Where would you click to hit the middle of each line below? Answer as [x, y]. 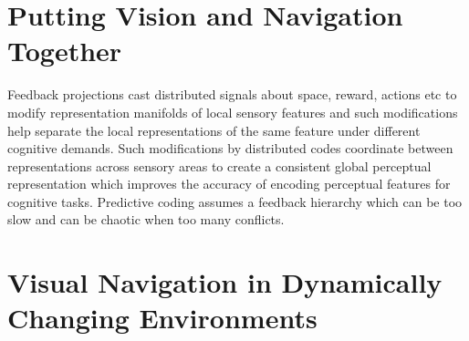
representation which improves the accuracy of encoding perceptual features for [229, 184]
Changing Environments [162, 318]
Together [65, 51]
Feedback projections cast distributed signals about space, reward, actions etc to [232, 94]
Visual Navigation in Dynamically [225, 282]
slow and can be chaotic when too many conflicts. [146, 219]
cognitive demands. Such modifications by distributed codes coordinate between [230, 148]
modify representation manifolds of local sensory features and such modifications [233, 112]
